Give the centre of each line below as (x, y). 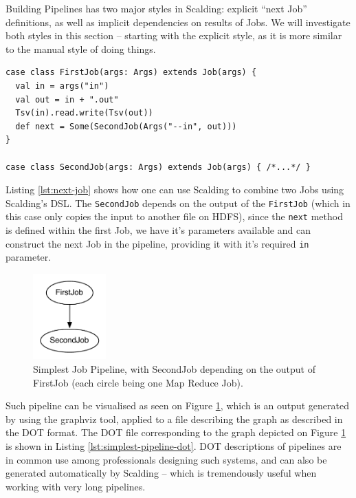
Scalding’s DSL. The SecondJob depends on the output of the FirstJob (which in (178, 203)
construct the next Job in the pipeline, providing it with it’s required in (157, 243)
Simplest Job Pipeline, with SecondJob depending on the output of (175, 369)
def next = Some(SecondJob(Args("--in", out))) (126, 126)
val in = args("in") (62, 86)
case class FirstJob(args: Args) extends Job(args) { (131, 73)
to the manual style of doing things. (81, 48)
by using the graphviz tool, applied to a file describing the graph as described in (174, 419)
